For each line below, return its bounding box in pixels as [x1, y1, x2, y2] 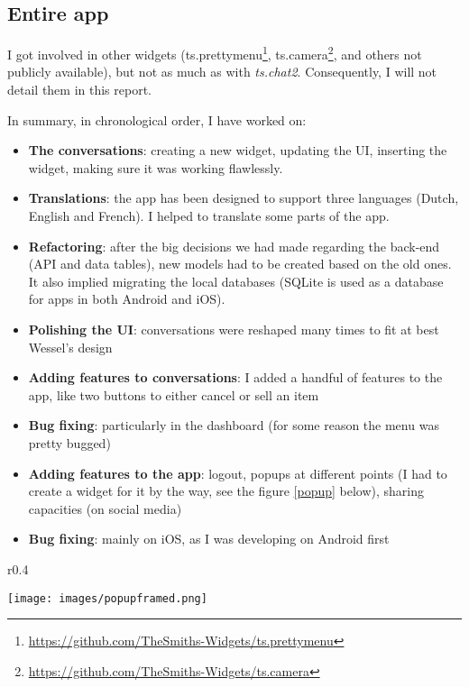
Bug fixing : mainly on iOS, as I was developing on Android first [28, 529, 390, 548]
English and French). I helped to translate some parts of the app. [28, 206, 390, 225]
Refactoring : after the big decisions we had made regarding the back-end [28, 236, 440, 255]
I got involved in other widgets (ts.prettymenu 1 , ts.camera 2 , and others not [7, 42, 422, 63]
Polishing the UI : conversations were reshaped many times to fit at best [28, 319, 439, 338]
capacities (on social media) [28, 499, 182, 518]
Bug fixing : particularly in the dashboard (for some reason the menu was [28, 416, 439, 435]
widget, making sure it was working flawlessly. [28, 158, 283, 177]
